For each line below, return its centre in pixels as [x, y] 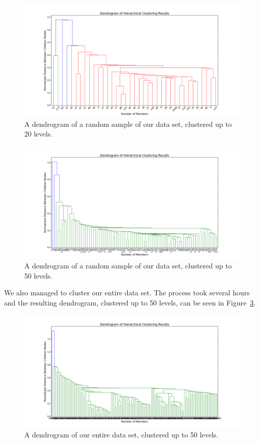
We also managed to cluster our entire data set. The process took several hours [127, 293]
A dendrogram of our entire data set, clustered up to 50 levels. [121, 435]
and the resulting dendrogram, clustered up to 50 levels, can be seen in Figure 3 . [130, 303]
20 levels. [39, 134]
